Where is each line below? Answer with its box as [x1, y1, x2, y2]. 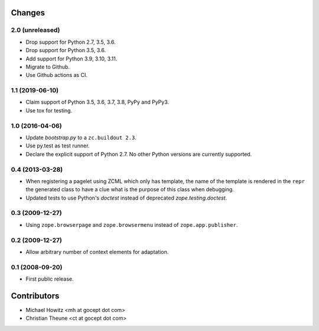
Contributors [11, 291, 60, 301]
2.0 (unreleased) [11, 26, 60, 34]
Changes [11, 8, 45, 18]
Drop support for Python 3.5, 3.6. [25, 47, 106, 54]
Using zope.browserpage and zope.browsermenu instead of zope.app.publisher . [25, 221, 238, 228]
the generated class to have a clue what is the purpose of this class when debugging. [25, 186, 235, 193]
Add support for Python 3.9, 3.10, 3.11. [25, 55, 118, 62]
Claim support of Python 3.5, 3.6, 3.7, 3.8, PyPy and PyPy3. [25, 98, 170, 106]
